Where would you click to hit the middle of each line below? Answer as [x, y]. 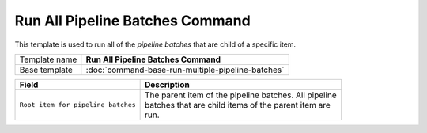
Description [167, 85]
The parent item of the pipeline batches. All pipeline [241, 95]
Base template [46, 70]
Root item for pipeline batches [77, 105]
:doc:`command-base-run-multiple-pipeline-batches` [185, 70]
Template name [48, 59]
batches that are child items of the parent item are [238, 104]
